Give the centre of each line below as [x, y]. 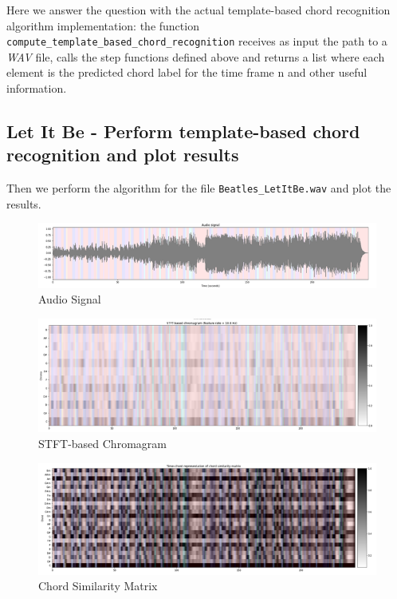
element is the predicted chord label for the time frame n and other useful [187, 72]
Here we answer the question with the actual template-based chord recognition [198, 10]
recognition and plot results [123, 155]
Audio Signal [70, 299]
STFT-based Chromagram [102, 444]
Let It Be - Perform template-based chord [183, 131]
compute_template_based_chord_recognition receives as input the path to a [197, 41]
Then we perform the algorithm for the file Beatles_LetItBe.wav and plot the [199, 188]
